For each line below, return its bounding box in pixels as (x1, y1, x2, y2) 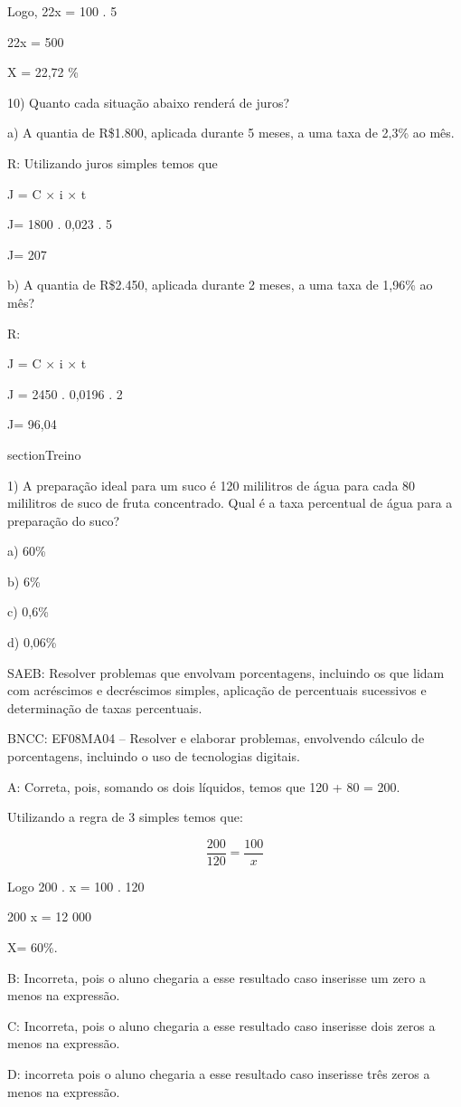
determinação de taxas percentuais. (7, 698, 202, 717)
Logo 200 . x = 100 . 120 (7, 876, 145, 895)
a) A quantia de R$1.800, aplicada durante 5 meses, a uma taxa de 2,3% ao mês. (7, 123, 455, 142)
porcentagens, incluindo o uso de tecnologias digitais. (7, 747, 300, 766)
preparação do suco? (7, 511, 120, 530)
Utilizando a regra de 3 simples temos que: (7, 807, 243, 826)
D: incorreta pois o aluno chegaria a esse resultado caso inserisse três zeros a (7, 1064, 430, 1083)
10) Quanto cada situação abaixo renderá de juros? (7, 92, 290, 111)
